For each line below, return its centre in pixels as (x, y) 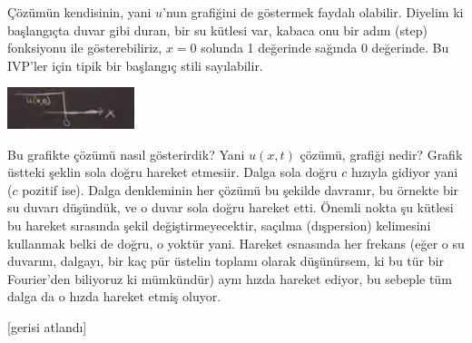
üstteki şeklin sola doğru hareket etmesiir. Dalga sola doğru (172, 172)
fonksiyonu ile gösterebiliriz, (85, 48)
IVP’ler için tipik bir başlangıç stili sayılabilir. (135, 65)
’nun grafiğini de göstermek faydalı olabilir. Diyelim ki (313, 12)
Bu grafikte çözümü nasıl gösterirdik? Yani (126, 154)
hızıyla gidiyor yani (404, 172)
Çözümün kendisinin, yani (79, 12)
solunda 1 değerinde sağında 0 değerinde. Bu (325, 48)
